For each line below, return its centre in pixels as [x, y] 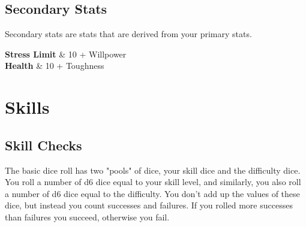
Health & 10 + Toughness [55, 66]
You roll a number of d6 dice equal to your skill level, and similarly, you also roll [153, 182]
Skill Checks [43, 145]
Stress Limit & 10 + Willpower [66, 54]
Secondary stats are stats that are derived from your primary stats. [128, 34]
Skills [27, 107]
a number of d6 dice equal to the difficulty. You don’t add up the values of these [152, 193]
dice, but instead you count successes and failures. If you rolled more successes [149, 205]
